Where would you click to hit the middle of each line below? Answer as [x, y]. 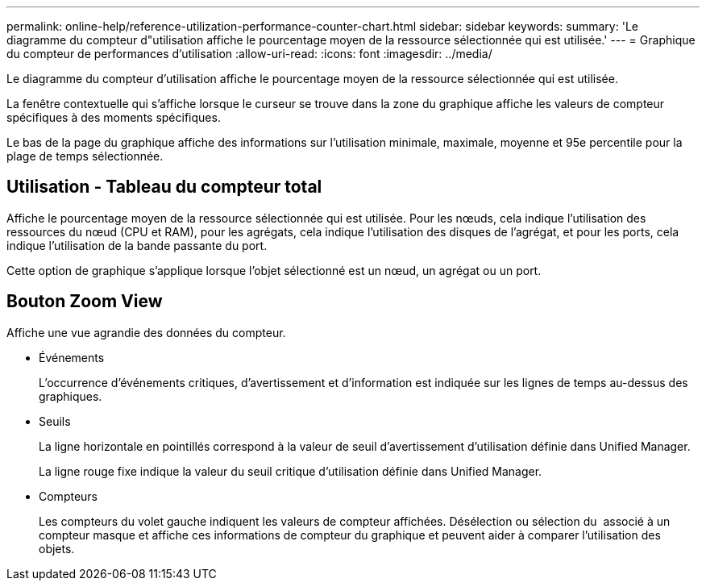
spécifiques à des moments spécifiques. [114, 117]
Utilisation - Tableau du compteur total [164, 187]
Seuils [55, 421]
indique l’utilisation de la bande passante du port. [137, 245]
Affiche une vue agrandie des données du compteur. [146, 332]
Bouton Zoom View [85, 302]
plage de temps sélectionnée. [85, 156]
